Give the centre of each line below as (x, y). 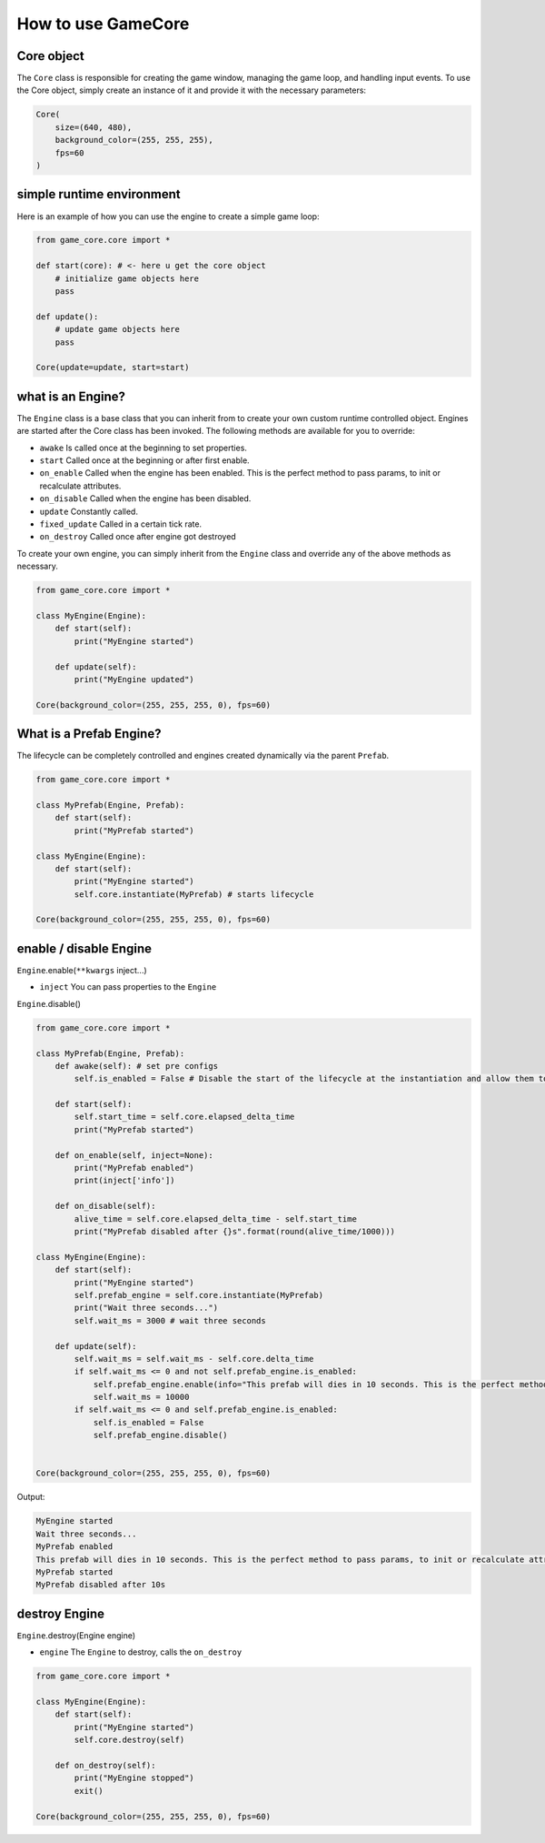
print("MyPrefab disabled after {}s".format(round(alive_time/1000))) (234, 1231)
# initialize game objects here (127, 278)
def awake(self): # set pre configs (136, 1066)
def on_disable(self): (105, 1206)
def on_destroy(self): (105, 1765)
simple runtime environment (99, 194)
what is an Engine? (71, 396)
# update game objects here (118, 329)
